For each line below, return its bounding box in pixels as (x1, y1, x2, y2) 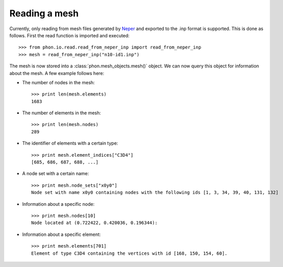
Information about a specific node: (22, 201, 95, 207)
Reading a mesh (9, 8, 79, 19)
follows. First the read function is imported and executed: (9, 32, 130, 38)
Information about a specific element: (22, 231, 101, 237)
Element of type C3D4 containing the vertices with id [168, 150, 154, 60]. (31, 250, 228, 256)
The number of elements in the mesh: (22, 110, 101, 116)
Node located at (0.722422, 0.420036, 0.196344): (31, 220, 158, 226)
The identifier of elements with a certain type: (22, 140, 118, 147)
